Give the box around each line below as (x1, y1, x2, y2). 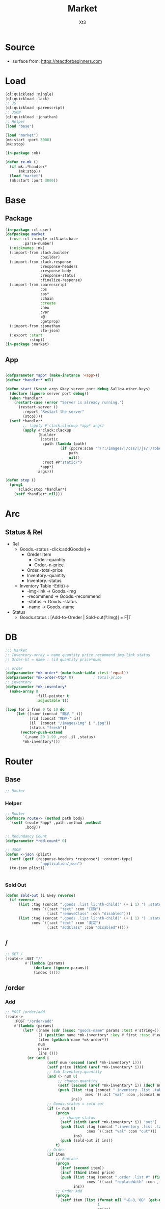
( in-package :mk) (5, 151, 41, 156)
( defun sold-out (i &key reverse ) (5, 893, 76, 898)
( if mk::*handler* (9, 164, 48, 169)
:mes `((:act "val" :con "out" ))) (86, 1129, 157, 1134)
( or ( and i (27, 1056, 50, 1061)
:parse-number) (23, 241, 54, 246)
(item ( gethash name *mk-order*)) (38, 1037, 109, 1042)
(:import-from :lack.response (9, 259, 71, 264)
